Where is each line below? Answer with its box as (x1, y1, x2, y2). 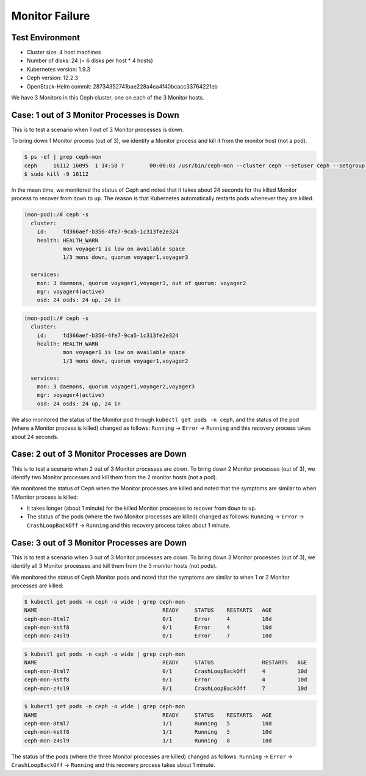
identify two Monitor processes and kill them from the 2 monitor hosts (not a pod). (11, 473, 218, 480)
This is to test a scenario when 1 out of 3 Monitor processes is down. (11, 126, 184, 133)
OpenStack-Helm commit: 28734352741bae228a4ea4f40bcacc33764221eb (26, 82, 218, 90)
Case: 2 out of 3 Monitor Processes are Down (11, 449, 187, 459)
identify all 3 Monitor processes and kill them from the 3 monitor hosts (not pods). (11, 562, 217, 570)
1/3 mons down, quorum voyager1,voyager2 (62, 357, 188, 364)
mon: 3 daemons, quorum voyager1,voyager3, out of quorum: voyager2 (37, 280, 246, 286)
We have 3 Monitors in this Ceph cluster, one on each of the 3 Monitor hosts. (11, 94, 204, 101)
